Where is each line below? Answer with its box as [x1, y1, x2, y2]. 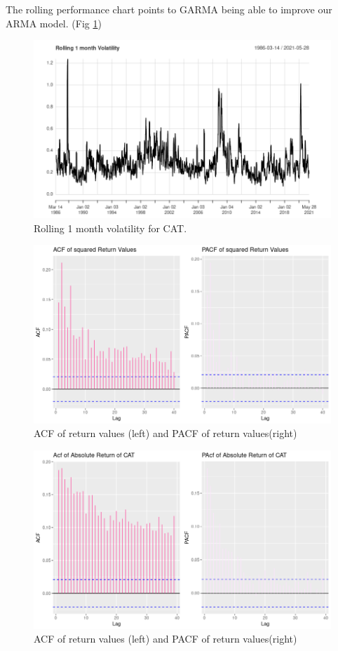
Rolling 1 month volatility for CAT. [34, 220, 187, 235]
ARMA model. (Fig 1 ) [6, 15, 102, 30]
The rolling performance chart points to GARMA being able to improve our [6, 2, 332, 16]
